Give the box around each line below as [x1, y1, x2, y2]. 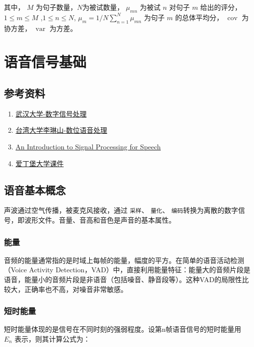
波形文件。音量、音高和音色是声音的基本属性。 [24, 215, 176, 225]
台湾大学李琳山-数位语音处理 [15, 125, 107, 135]
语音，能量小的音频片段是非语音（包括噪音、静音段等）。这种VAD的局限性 [4, 274, 242, 284]
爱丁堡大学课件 [15, 158, 64, 168]
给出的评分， [200, 2, 242, 12]
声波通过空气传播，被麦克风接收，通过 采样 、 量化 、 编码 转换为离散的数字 [4, 205, 238, 215]
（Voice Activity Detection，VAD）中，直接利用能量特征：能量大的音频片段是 [4, 264, 251, 275]
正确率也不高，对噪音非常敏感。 [24, 284, 127, 294]
